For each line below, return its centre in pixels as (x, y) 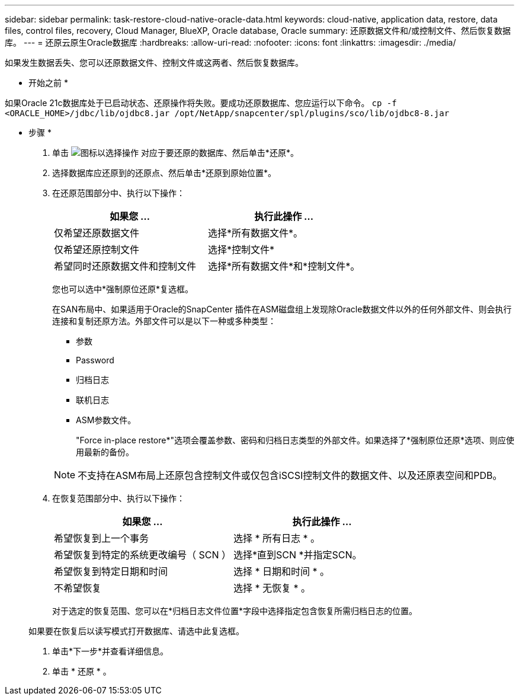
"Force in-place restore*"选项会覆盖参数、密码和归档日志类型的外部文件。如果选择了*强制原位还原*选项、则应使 (295, 440)
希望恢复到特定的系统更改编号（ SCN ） (143, 555)
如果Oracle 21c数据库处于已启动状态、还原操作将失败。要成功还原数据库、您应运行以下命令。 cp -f (201, 103)
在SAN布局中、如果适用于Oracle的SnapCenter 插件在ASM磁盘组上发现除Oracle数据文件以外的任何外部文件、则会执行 (282, 309)
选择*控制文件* (241, 250)
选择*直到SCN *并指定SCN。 (298, 555)
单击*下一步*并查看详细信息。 (110, 651)
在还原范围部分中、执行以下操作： (118, 193)
